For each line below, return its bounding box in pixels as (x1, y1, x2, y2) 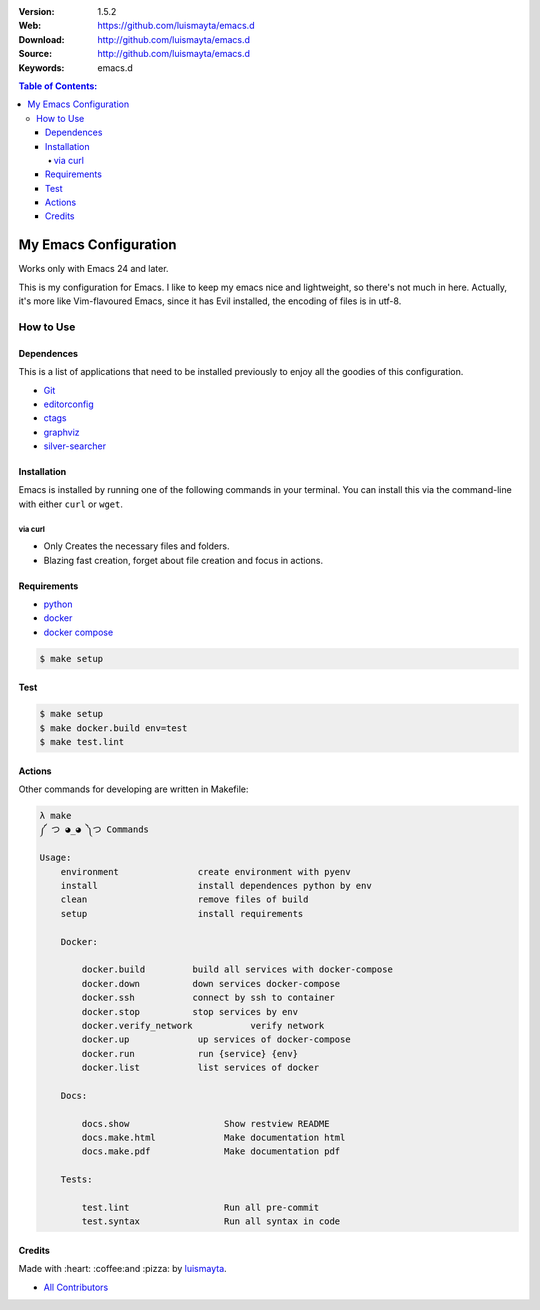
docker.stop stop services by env (81, 1006, 299, 1017)
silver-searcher (43, 440, 107, 452)
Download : (18, 33, 65, 45)
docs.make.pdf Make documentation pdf (81, 1146, 341, 1157)
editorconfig (43, 398, 94, 410)
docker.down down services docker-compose (81, 978, 341, 989)
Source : (18, 48, 53, 60)
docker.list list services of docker (81, 1062, 320, 1074)
